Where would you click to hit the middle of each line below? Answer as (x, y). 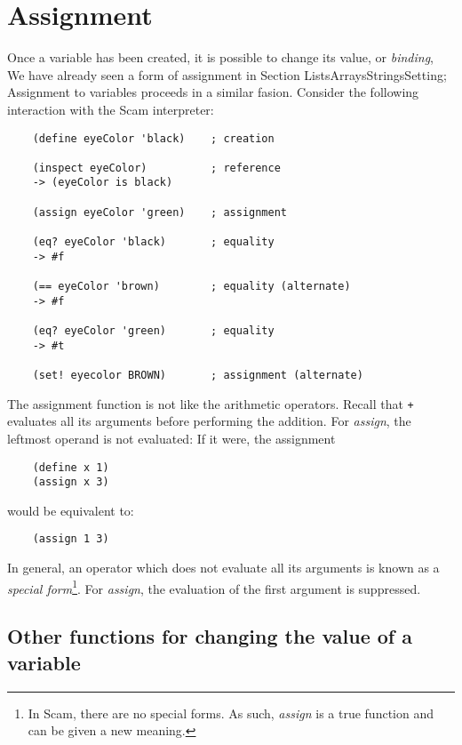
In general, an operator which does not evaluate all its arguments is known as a (223, 568)
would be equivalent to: (71, 510)
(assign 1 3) (71, 539)
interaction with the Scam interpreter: (111, 109)
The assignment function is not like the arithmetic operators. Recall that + (211, 403)
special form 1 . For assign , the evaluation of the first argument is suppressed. (214, 587)
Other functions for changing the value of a (210, 636)
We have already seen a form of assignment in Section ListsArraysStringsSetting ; (227, 74)
